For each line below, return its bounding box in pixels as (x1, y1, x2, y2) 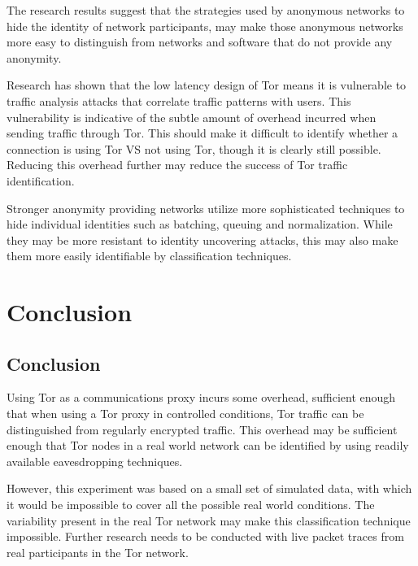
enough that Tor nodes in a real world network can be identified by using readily (7, 437, 409, 454)
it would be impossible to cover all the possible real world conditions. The (7, 496, 375, 513)
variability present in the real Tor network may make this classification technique (7, 512, 411, 529)
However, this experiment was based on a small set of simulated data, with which (7, 480, 412, 497)
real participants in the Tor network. (7, 543, 189, 560)
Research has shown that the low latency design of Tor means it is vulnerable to (7, 76, 407, 94)
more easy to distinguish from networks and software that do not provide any (7, 33, 393, 50)
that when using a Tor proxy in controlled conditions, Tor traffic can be (7, 405, 364, 422)
